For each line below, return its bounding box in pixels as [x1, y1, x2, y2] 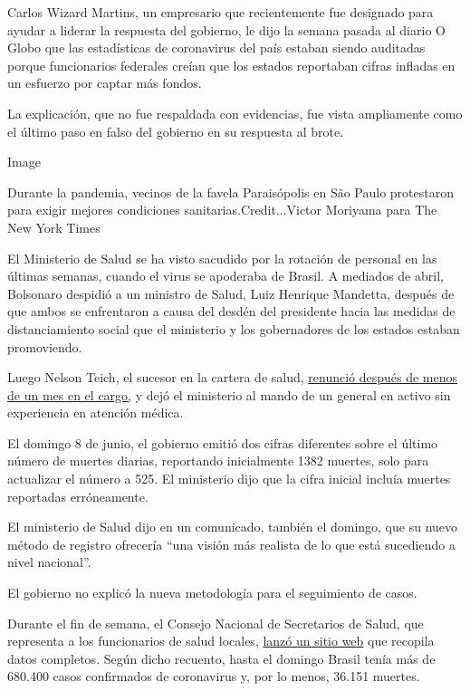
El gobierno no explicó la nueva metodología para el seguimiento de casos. [7, 583, 417, 602]
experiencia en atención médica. [7, 403, 184, 422]
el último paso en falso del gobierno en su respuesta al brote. [7, 121, 344, 140]
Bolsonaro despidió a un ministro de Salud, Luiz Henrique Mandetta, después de [7, 283, 455, 302]
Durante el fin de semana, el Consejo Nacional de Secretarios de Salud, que [7, 613, 424, 632]
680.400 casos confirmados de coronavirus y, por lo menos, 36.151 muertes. [7, 667, 420, 686]
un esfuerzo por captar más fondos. [7, 73, 202, 92]
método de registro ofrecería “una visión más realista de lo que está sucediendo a [7, 534, 456, 553]
